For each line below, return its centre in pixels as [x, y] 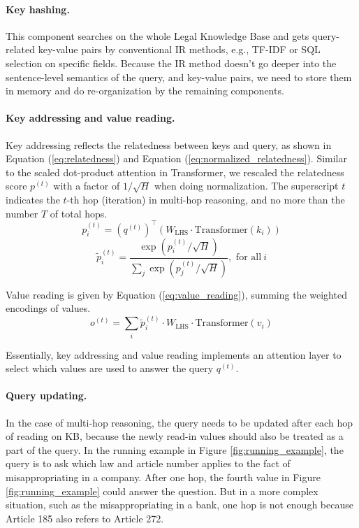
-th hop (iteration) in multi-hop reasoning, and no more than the [206, 199]
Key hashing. [38, 9]
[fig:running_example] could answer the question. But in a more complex [162, 491]
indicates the [33, 199]
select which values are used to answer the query [110, 368]
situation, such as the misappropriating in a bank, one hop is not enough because [179, 505]
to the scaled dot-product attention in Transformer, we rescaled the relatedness [175, 172]
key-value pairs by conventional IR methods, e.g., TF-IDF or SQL [179, 49]
